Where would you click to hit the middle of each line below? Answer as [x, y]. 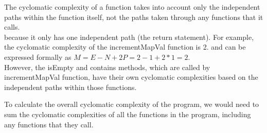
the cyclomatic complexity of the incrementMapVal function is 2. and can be [125, 47]
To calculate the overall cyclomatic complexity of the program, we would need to [132, 104]
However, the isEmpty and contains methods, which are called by [107, 67]
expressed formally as [38, 57]
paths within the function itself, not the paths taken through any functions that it [134, 17]
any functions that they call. [49, 124]
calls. [12, 27]
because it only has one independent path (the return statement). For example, [129, 37]
